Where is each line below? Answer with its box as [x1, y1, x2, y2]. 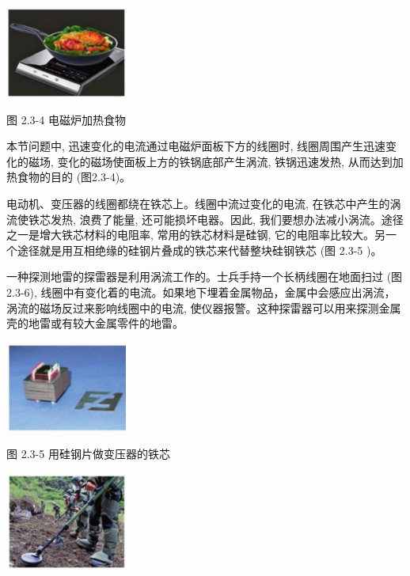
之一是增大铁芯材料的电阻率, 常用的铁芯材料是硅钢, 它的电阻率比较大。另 [6, 226, 386, 243]
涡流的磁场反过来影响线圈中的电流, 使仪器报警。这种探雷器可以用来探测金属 [6, 299, 401, 316]
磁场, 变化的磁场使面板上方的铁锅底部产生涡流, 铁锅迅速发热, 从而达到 [28, 153, 393, 169]
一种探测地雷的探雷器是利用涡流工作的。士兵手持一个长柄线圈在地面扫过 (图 [6, 268, 403, 285]
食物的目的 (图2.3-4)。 [17, 169, 131, 185]
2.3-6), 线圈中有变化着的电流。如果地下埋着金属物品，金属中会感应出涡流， [6, 284, 396, 300]
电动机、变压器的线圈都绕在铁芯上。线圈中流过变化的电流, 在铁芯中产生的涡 [6, 195, 401, 212]
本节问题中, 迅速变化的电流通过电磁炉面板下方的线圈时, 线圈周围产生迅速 [6, 138, 386, 154]
